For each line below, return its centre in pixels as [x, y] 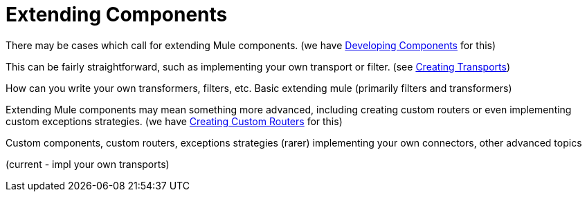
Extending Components [117, 15]
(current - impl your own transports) [88, 164]
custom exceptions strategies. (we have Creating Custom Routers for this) [174, 121]
